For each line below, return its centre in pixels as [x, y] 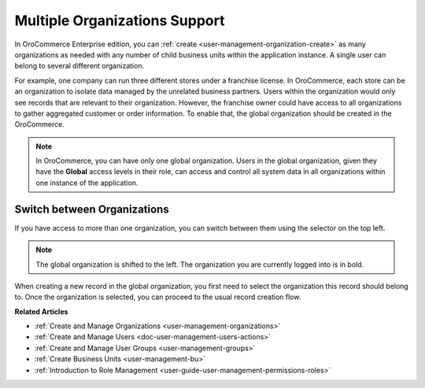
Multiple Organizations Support [120, 20]
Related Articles [41, 312]
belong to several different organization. [79, 66]
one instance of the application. [87, 183]
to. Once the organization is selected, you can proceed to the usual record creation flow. [158, 297]
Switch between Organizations [92, 209]
